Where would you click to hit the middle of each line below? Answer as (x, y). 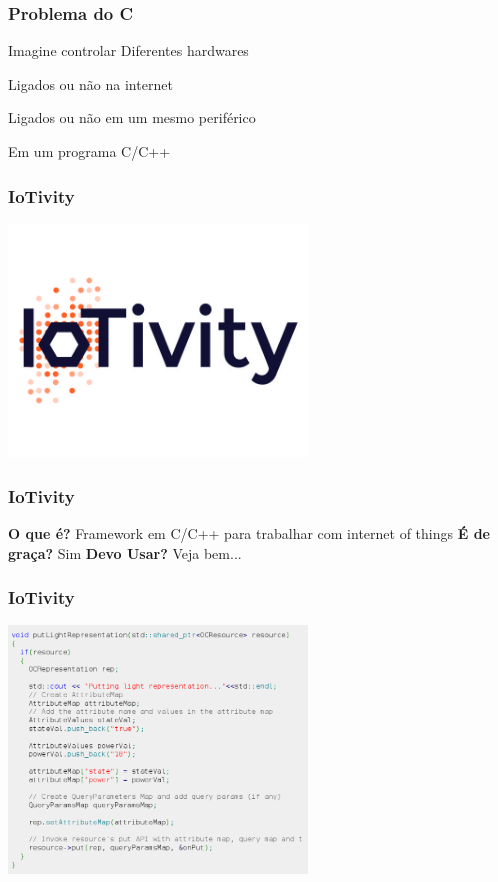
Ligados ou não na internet (90, 83)
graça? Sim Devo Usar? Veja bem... (125, 552)
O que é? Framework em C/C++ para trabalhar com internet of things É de (249, 533)
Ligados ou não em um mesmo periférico (132, 117)
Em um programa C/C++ (89, 151)
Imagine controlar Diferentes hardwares (128, 50)
